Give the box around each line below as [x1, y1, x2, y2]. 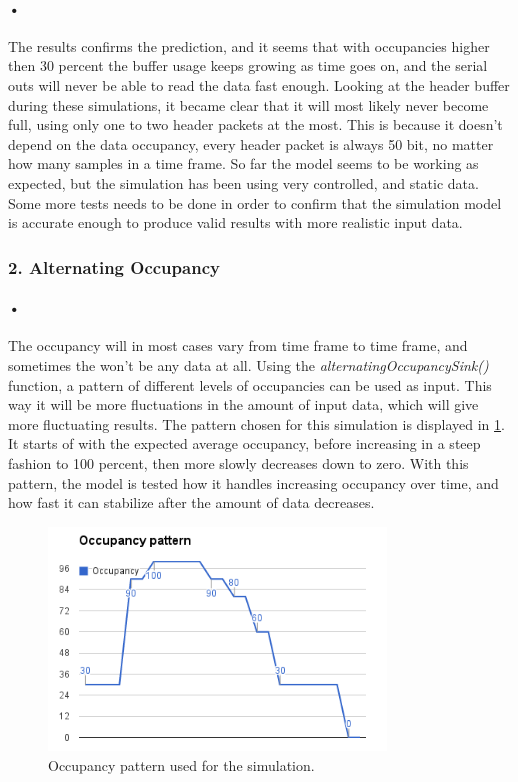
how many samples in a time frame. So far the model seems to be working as [8, 153, 479, 174]
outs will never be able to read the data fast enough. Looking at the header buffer [8, 74, 510, 95]
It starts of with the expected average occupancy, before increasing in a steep [8, 433, 481, 454]
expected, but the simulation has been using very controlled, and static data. [8, 172, 479, 193]
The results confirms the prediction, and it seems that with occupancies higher [8, 35, 490, 56]
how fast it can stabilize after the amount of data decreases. [8, 492, 375, 513]
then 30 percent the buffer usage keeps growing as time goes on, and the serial [8, 55, 488, 76]
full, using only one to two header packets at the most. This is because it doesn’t [8, 114, 503, 135]
